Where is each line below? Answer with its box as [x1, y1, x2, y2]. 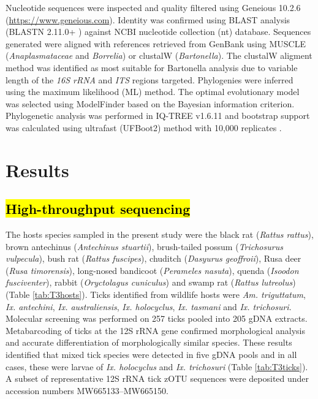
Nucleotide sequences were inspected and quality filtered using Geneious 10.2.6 [6, 1, 301, 13]
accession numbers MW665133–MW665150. [6, 384, 168, 397]
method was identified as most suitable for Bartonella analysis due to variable [6, 61, 298, 74]
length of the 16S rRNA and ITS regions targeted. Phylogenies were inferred [6, 73, 293, 86]
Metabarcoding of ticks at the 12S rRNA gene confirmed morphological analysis [6, 324, 306, 336]
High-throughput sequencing [6, 199, 191, 218]
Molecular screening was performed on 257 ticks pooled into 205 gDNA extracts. [6, 312, 308, 325]
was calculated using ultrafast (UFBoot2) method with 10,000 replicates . [6, 121, 282, 134]
